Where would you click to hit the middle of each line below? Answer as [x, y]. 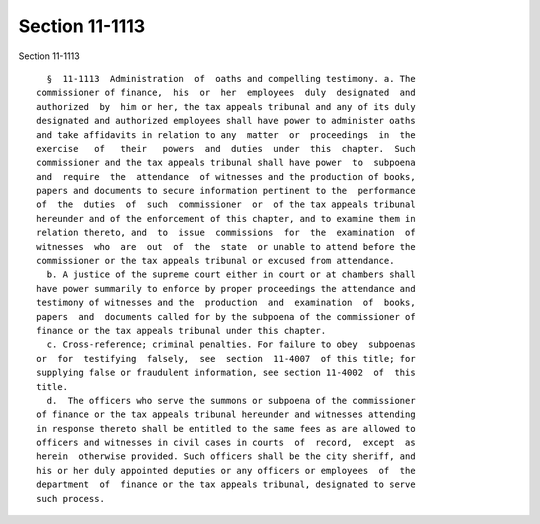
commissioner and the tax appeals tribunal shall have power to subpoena [226, 163]
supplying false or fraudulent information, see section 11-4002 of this [226, 373]
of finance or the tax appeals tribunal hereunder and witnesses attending [226, 414]
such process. [70, 498]
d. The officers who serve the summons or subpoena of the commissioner [231, 400]
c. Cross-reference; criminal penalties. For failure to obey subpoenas [231, 344]
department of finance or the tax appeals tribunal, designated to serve [226, 484]
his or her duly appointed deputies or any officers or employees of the [226, 470]
